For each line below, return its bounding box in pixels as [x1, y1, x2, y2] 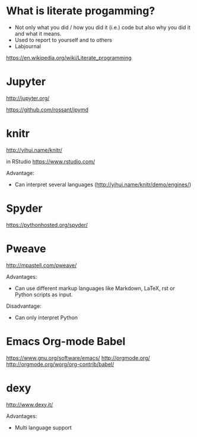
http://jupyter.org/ [6, 94, 50, 101]
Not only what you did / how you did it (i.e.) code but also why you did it [14, 24, 191, 31]
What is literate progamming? [6, 4, 155, 18]
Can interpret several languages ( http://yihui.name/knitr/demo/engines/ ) [14, 181, 192, 188]
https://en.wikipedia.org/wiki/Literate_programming [6, 54, 132, 61]
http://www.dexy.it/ [6, 401, 53, 408]
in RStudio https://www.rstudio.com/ [6, 158, 96, 165]
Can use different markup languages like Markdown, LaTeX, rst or [14, 285, 175, 292]
